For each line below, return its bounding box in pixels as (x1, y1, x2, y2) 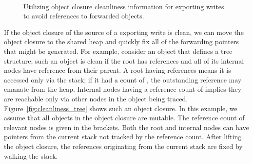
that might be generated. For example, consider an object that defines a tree (4, 46, 233, 56)
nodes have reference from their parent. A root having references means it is (4, 65, 231, 75)
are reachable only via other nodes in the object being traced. (4, 93, 188, 103)
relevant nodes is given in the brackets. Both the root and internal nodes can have (4, 122, 249, 132)
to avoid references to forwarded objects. (23, 11, 144, 21)
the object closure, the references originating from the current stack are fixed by (4, 141, 243, 151)
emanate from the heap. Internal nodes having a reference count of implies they (4, 84, 242, 94)
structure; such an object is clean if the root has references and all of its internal (4, 55, 244, 66)
